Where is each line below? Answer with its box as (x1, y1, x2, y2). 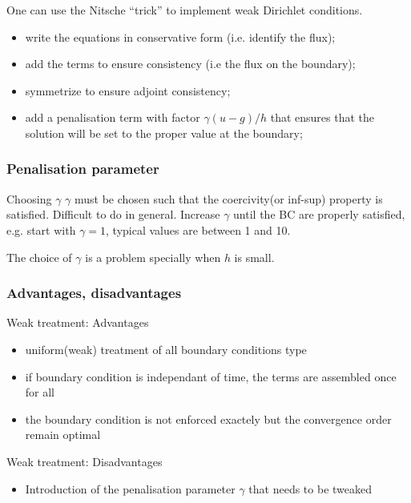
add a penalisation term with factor (25, 109, 200, 126)
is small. (234, 248, 275, 265)
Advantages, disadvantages (6, 283, 182, 303)
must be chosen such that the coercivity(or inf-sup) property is (75, 190, 383, 207)
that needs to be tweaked (248, 480, 373, 497)
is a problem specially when (85, 248, 221, 265)
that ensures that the (270, 109, 375, 126)
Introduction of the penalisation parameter (25, 480, 236, 497)
